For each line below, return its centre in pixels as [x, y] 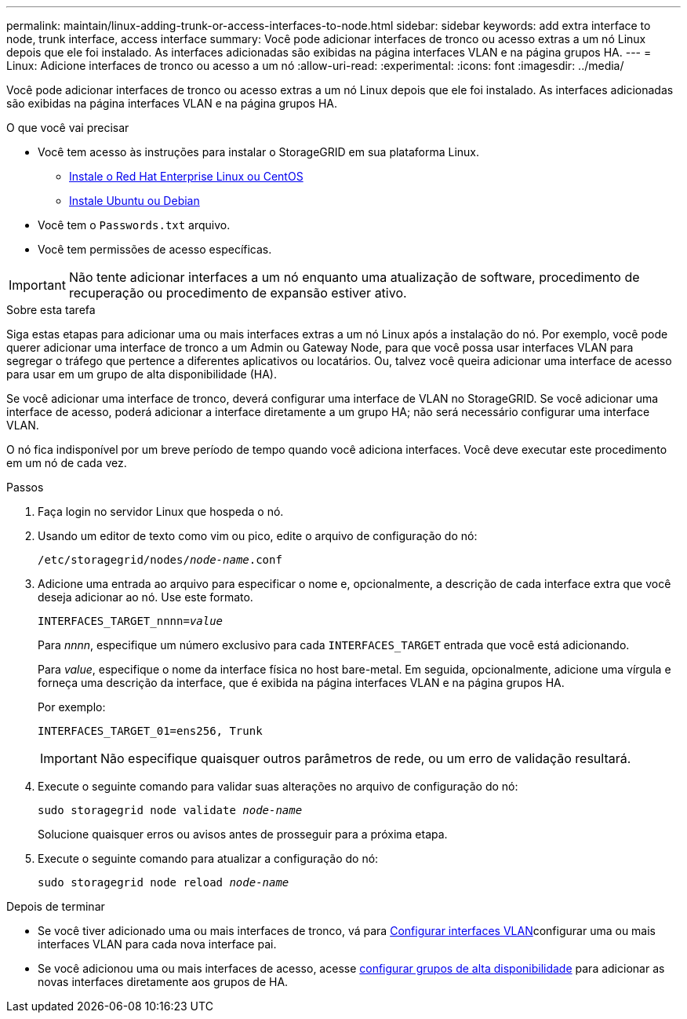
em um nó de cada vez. [67, 463]
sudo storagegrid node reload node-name [164, 882]
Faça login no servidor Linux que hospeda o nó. [161, 511]
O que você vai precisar [68, 128]
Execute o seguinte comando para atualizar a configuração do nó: [208, 858]
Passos [25, 487]
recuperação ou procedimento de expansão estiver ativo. [238, 293]
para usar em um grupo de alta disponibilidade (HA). [142, 374]
